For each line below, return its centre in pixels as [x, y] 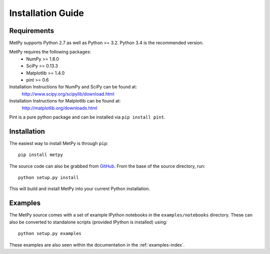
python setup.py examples [50, 233]
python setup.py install [48, 178]
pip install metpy [41, 155]
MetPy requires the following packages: [50, 52]
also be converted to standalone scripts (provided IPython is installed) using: [88, 222]
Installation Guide [47, 13]
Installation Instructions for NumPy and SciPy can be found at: [73, 87]
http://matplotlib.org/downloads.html [59, 108]
